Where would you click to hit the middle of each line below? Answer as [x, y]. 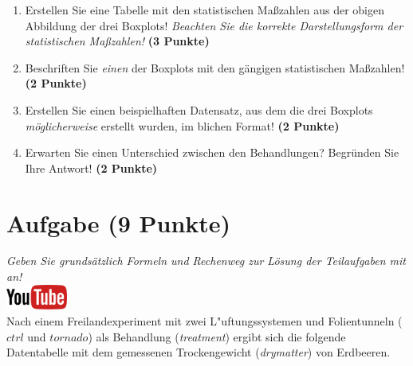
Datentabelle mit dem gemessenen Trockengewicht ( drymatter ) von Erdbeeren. [199, 352]
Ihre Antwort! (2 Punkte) [91, 167]
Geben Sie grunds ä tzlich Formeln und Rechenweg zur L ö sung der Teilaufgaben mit [206, 261]
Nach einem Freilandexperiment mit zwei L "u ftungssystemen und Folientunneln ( [205, 321]
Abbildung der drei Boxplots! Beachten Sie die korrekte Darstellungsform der [214, 25]
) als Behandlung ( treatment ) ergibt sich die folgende [217, 336]
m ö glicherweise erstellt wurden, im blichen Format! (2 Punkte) [182, 125]
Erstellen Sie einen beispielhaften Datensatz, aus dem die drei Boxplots [199, 109]
